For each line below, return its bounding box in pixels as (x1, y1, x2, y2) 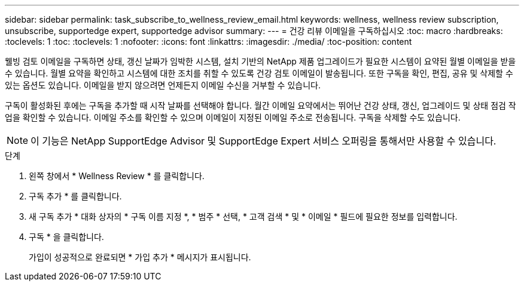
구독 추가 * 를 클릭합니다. (29, 191, 122, 201)
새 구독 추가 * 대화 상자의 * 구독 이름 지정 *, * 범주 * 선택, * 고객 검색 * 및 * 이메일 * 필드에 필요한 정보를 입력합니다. (29, 211, 458, 222)
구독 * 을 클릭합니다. (29, 232, 104, 242)
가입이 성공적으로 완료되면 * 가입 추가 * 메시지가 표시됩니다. (29, 252, 251, 262)
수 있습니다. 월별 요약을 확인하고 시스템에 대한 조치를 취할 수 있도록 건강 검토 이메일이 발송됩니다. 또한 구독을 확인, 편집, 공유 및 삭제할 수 (5, 68, 513, 78)
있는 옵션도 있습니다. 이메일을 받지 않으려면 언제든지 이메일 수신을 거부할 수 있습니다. (5, 80, 321, 90)
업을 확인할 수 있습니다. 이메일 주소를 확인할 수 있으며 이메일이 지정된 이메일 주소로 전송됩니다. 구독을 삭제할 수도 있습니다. (5, 112, 461, 122)
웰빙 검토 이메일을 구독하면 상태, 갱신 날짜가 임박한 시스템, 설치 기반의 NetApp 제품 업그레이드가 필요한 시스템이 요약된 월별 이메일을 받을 (5, 56, 516, 66)
